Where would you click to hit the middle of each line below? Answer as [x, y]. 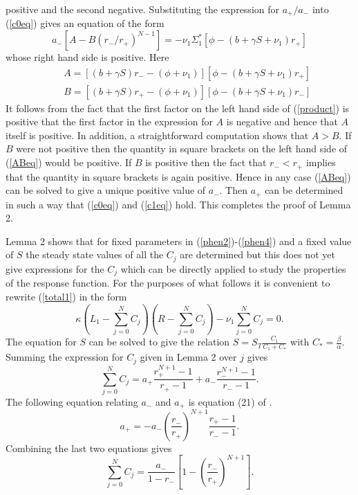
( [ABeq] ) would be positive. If [69, 162]
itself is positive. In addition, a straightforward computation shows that [157, 135]
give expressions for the [55, 268]
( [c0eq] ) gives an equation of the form [85, 23]
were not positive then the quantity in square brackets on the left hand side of [182, 148]
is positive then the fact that [206, 162]
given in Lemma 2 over [188, 357]
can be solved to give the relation [159, 342]
